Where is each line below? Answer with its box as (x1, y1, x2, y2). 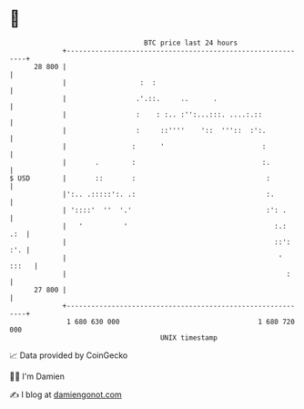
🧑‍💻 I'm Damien (9, 371, 66, 382)
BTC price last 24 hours (144, 38, 238, 47)
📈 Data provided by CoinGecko (9, 350, 128, 361)
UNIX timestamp (159, 332, 218, 343)
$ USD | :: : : (9, 173, 271, 183)
